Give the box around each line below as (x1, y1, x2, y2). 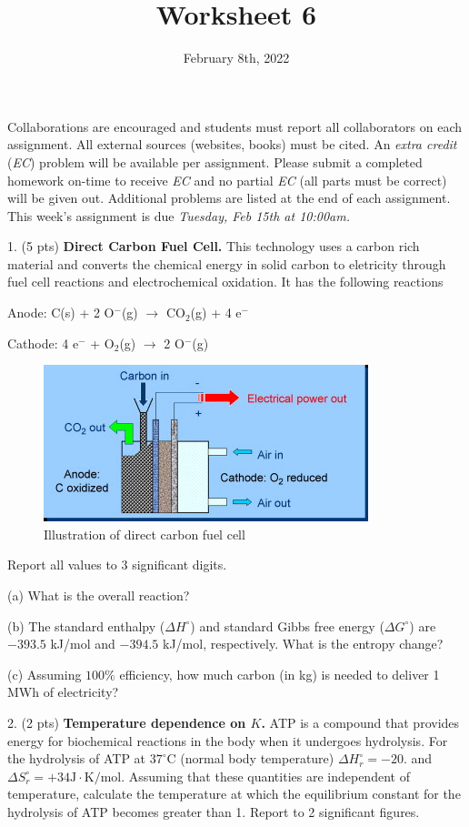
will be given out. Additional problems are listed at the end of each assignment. (7, 188, 451, 207)
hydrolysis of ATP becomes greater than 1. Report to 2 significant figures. (7, 802, 420, 821)
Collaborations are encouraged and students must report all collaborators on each (7, 116, 463, 136)
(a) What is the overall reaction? (7, 586, 190, 605)
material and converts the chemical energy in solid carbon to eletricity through (7, 254, 446, 273)
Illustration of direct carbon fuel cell (44, 524, 245, 543)
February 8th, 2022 (183, 48, 290, 67)
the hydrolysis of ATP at (7, 749, 146, 768)
